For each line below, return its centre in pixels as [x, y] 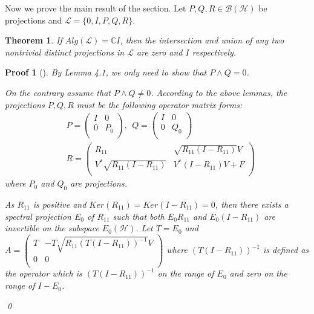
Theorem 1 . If [34, 40]
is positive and [60, 204]
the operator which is [44, 273]
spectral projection [38, 216]
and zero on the [258, 273]
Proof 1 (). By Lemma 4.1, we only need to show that [106, 72]
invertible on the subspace [52, 228]
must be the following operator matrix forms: [159, 104]
